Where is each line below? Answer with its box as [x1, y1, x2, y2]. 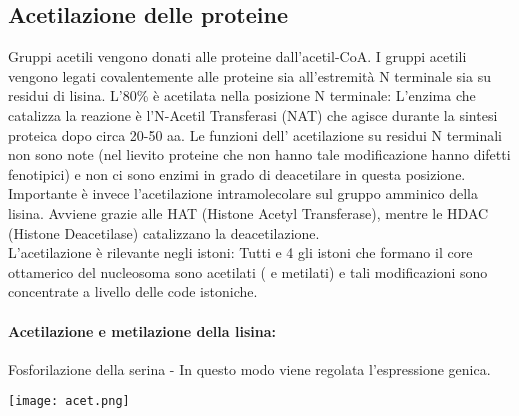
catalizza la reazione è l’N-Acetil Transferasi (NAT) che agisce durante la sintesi [8, 104, 498, 125]
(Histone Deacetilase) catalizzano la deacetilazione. [8, 222, 320, 243]
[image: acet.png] [8, 394, 130, 409]
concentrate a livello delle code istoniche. [8, 281, 258, 302]
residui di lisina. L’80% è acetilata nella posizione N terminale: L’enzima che [8, 85, 476, 106]
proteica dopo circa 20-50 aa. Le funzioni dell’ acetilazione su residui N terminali [8, 124, 503, 145]
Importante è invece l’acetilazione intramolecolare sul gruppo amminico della [8, 183, 478, 204]
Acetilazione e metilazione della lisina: [8, 320, 276, 341]
